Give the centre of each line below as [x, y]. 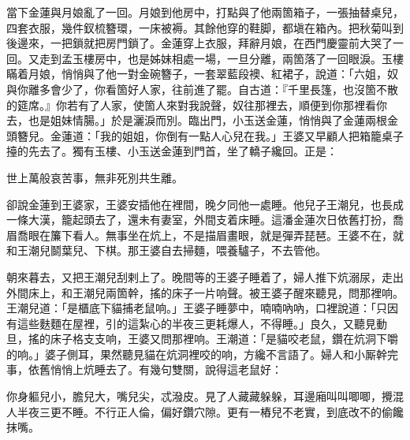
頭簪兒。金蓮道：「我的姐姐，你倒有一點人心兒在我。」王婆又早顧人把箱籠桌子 [205, 135]
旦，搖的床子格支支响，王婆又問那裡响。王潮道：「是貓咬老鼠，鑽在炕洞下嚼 [202, 339]
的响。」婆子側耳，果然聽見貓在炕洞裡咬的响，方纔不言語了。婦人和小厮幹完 [202, 354]
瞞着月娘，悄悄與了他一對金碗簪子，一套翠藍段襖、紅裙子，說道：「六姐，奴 [202, 74]
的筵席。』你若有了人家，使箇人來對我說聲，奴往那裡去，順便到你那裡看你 [197, 104]
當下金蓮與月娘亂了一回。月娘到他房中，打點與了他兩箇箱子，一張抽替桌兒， [205, 12]
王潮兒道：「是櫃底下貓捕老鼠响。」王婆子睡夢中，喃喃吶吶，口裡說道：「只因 [202, 308]
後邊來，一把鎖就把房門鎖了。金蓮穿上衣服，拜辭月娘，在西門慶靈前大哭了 [199, 43]
